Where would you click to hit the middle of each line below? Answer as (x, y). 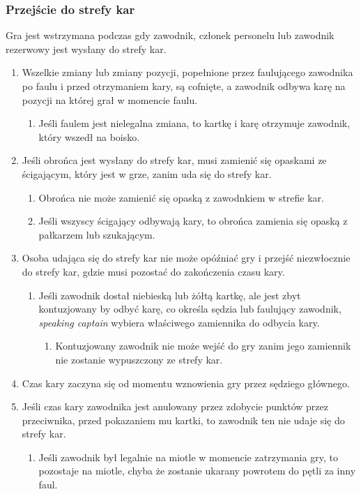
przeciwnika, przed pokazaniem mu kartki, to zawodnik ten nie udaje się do (183, 420)
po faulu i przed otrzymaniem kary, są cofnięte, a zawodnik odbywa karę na (184, 86)
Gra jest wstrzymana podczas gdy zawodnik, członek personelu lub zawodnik (170, 35)
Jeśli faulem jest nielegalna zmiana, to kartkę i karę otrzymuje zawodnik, (194, 123)
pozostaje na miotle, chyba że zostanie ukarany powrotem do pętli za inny (197, 471)
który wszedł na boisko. (89, 136)
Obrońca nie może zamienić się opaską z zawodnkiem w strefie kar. (181, 197)
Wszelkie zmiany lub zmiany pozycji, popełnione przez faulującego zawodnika (187, 72)
